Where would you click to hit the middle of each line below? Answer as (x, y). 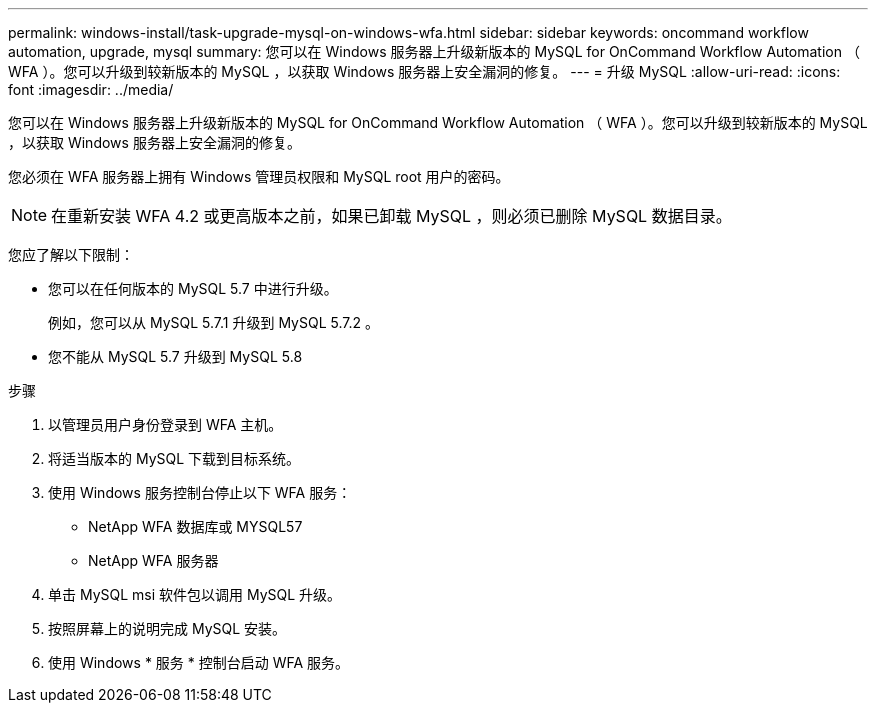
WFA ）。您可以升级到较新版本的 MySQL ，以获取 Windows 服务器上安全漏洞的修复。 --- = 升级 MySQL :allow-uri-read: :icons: (424, 71)
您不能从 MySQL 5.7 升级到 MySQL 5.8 (175, 356)
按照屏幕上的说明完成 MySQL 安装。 (167, 628)
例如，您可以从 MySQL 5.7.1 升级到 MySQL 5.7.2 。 (213, 322)
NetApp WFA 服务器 (153, 560)
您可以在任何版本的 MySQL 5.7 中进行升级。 (193, 288)
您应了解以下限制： (71, 254)
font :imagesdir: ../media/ (91, 89)
